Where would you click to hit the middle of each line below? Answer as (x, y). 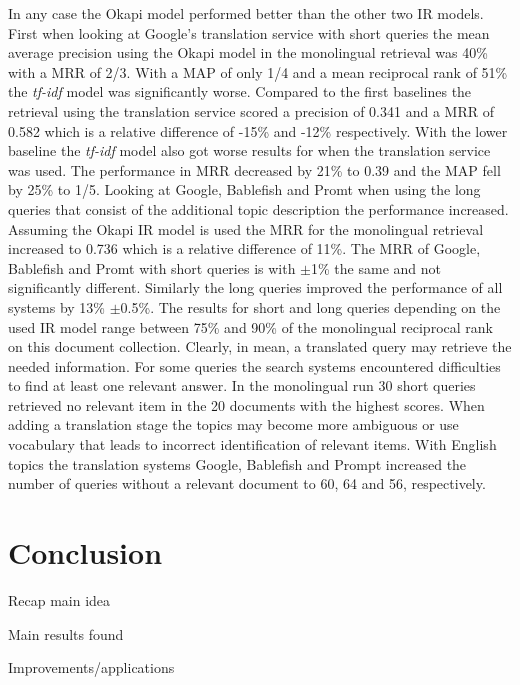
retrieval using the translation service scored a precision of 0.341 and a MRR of (251, 110)
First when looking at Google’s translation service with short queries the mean (249, 32)
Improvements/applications (91, 667)
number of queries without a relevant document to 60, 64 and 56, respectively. (247, 483)
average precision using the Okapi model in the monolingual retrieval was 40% (248, 52)
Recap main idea (59, 599)
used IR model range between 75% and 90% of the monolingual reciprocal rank (250, 326)
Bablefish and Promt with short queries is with (152, 267)
